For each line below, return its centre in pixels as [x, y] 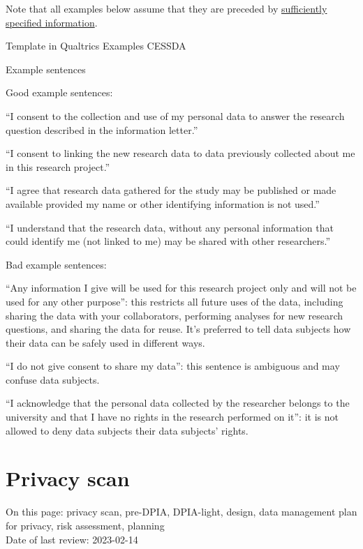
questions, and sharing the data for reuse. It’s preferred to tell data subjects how [178, 329]
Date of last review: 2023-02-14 [72, 539]
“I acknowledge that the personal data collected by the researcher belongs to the [178, 403]
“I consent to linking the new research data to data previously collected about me [180, 153]
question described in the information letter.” [102, 129]
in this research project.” [58, 166]
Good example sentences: [59, 92]
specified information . [52, 22]
